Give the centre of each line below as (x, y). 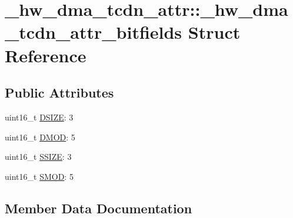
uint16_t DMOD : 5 (40, 137)
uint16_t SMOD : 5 (39, 176)
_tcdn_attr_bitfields (94, 32)
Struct (214, 32)
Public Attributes (59, 93)
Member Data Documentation (99, 208)
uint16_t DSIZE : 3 (39, 117)
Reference (46, 55)
